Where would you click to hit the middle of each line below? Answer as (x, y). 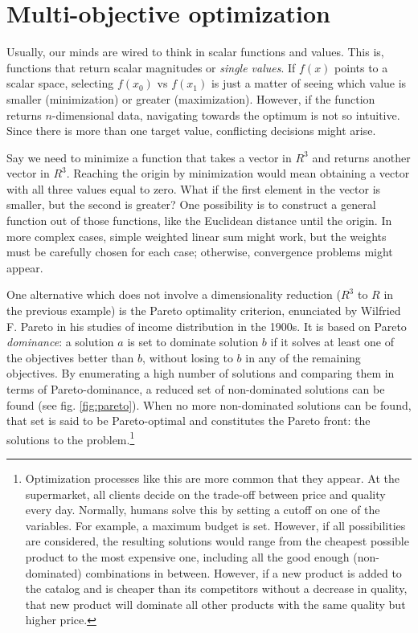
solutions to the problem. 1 (71, 438)
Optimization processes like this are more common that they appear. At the (212, 478)
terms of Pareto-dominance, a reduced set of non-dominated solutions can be (196, 389)
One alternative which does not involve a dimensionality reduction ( (174, 294)
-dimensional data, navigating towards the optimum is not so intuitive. (226, 114)
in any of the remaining (303, 357)
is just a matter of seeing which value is (309, 83)
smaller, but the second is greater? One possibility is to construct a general (191, 204)
